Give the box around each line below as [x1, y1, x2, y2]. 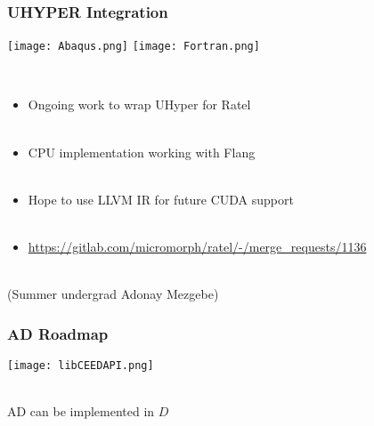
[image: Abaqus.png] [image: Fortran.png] [7, 40, 260, 53]
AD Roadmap [7, 322, 109, 344]
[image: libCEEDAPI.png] [7, 359, 154, 373]
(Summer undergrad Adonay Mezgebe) [7, 285, 219, 303]
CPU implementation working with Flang [28, 142, 256, 161]
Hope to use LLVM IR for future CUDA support [28, 189, 294, 208]
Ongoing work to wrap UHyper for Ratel [28, 95, 251, 114]
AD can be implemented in [7, 402, 155, 421]
